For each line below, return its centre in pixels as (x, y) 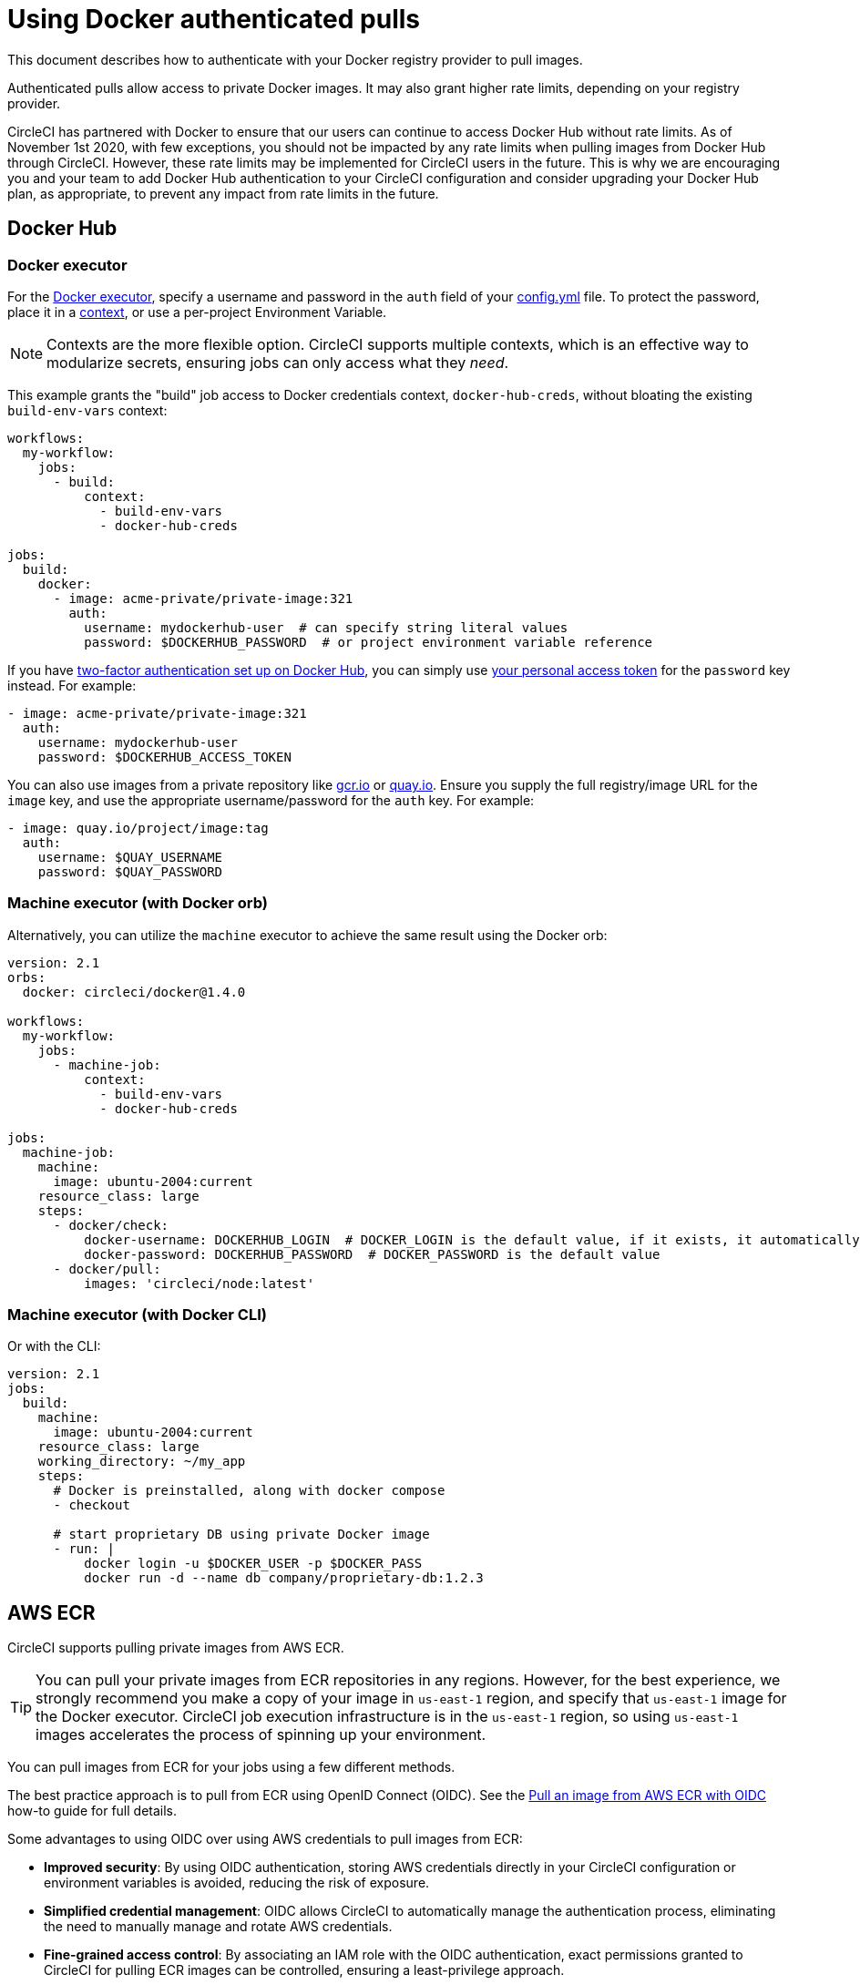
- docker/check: (111, 1225)
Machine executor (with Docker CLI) (137, 1315)
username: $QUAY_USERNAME (130, 857)
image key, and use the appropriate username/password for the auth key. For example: (271, 800)
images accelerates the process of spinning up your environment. (261, 1735)
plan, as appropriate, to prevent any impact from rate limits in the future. (223, 193)
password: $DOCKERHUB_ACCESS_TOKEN (164, 757)
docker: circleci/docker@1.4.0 (134, 992)
